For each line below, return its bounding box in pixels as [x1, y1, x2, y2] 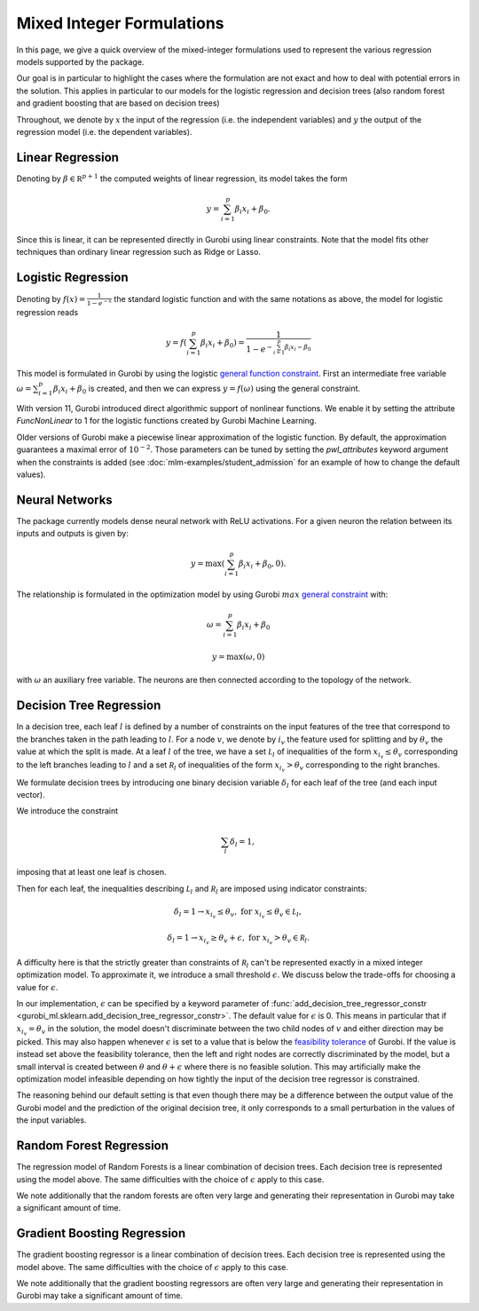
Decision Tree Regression [16, 698, 161, 713]
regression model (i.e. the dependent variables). [16, 126, 192, 137]
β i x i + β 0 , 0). [238, 559, 287, 571]
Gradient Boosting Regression [16, 1226, 186, 1241]
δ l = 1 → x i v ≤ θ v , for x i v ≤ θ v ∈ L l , [173, 906, 302, 919]
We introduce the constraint [16, 806, 119, 816]
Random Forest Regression [16, 1138, 169, 1154]
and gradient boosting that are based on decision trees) [16, 98, 221, 108]
